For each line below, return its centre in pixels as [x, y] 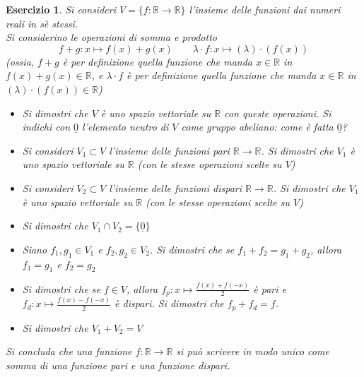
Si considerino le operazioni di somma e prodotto [111, 37]
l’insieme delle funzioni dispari [175, 187]
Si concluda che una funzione [69, 351]
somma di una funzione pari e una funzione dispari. [118, 365]
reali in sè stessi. [42, 23]
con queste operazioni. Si [278, 113]
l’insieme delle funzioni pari [169, 150]
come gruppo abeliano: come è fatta [257, 127]
